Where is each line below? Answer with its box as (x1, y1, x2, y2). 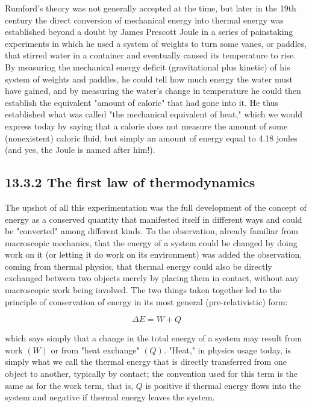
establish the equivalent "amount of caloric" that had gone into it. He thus (5, 96, 279, 108)
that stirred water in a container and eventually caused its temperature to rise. (5, 49, 296, 61)
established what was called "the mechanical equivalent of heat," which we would (5, 108, 303, 120)
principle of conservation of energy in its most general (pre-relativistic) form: (5, 295, 288, 308)
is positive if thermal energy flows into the (145, 379, 301, 391)
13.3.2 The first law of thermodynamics (5, 173, 255, 191)
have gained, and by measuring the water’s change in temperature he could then (5, 84, 301, 97)
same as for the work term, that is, (5, 379, 134, 391)
